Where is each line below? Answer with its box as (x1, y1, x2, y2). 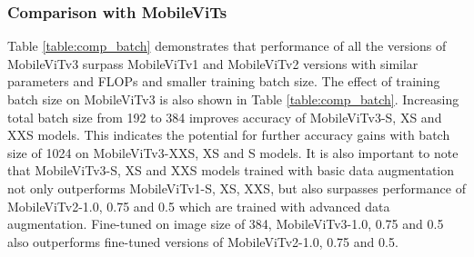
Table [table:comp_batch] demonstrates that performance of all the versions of (7, 36, 447, 55)
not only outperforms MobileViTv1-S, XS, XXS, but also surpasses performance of (7, 178, 466, 197)
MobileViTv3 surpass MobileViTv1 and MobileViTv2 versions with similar (7, 54, 419, 73)
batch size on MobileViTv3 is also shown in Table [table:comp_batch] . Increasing (7, 90, 459, 108)
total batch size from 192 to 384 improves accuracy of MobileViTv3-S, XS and (7, 107, 442, 126)
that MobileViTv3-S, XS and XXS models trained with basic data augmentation (7, 161, 455, 180)
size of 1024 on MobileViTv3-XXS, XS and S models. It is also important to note (7, 143, 459, 162)
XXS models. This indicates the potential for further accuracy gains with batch (7, 125, 450, 144)
